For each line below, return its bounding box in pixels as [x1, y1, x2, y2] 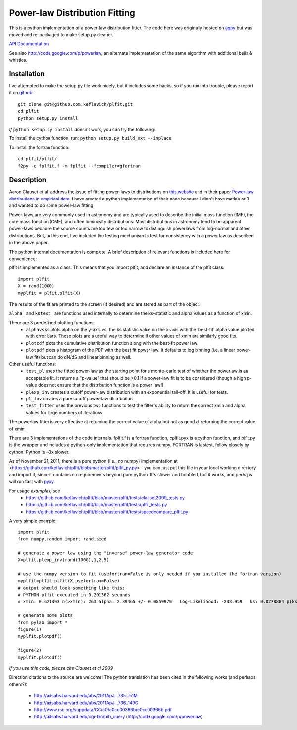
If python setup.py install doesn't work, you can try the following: [9, 126, 156, 132]
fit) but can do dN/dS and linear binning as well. [34, 354, 132, 360]
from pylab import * [18, 619, 68, 625]
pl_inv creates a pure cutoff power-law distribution [26, 396, 133, 401]
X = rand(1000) [18, 283, 55, 289]
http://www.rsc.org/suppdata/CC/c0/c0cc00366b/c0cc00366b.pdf [34, 707, 172, 712]
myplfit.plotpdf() [18, 633, 63, 639]
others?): [9, 681, 28, 687]
